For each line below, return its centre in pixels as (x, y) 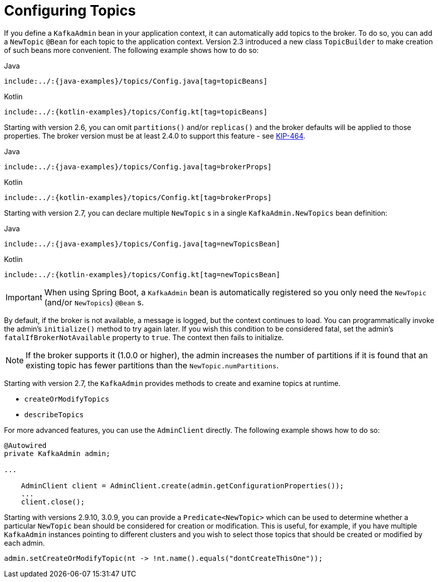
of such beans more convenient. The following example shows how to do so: (132, 50)
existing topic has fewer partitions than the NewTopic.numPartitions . (152, 365)
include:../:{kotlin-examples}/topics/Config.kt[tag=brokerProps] (138, 197)
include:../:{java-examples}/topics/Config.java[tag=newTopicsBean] (142, 244)
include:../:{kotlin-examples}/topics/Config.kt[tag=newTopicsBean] (142, 274)
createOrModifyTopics (67, 399)
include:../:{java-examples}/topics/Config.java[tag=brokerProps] (138, 167)
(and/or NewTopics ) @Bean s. (94, 302)
